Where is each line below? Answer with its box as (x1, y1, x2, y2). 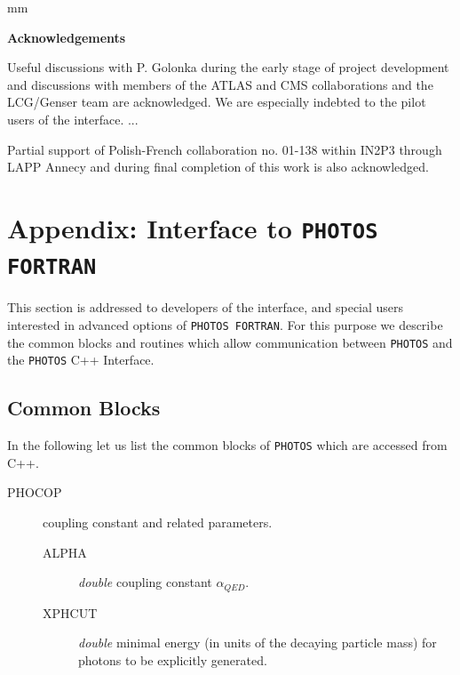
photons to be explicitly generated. (78, 650, 267, 669)
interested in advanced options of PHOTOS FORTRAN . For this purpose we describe (7, 315, 443, 333)
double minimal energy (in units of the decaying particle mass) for (78, 633, 437, 652)
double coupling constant (78, 573, 212, 591)
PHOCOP (7, 483, 62, 502)
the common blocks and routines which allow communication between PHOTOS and (7, 333, 453, 351)
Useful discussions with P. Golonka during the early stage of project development (7, 58, 449, 76)
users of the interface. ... (7, 109, 139, 128)
